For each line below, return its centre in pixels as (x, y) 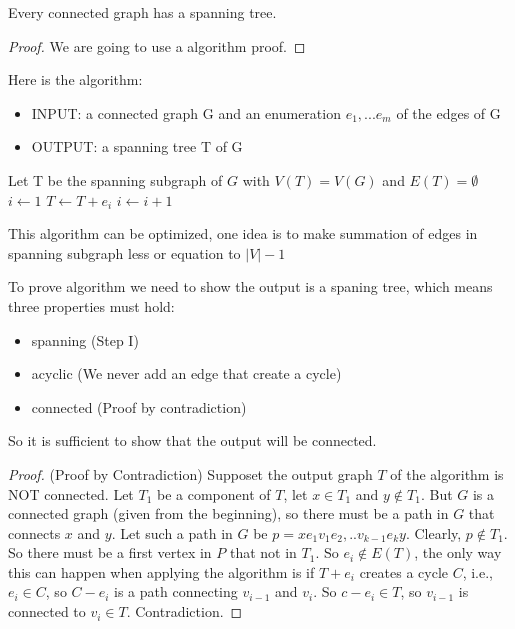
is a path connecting (176, 591)
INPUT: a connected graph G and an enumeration (186, 112)
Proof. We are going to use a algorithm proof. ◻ (157, 45)
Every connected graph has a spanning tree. (142, 12)
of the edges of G (448, 112)
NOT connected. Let (71, 493)
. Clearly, (433, 532)
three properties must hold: (91, 305)
